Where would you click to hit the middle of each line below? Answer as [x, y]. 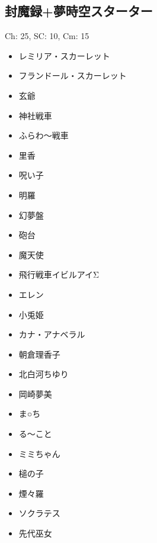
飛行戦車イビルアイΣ [59, 274]
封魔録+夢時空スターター [79, 11]
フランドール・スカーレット [73, 75]
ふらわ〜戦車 [44, 135]
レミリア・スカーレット [64, 55]
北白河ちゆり [44, 374]
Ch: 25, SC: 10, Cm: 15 [47, 36]
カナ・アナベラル [52, 334]
